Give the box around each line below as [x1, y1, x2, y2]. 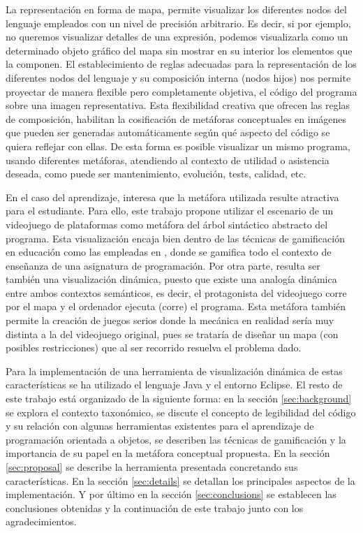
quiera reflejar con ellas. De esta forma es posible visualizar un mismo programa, [6, 138, 351, 153]
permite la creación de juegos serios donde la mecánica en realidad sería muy [6, 313, 334, 328]
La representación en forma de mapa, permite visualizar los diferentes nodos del [6, 2, 347, 16]
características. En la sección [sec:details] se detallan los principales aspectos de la [6, 473, 355, 488]
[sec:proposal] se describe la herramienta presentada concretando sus [6, 460, 298, 474]
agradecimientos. [6, 514, 77, 529]
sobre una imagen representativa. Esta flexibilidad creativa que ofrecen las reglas [6, 98, 350, 112]
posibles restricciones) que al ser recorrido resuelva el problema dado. [6, 340, 302, 355]
